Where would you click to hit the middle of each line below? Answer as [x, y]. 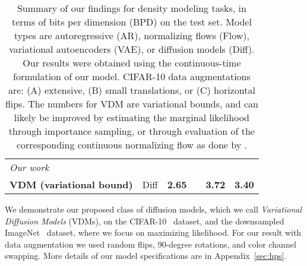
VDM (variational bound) [71, 184]
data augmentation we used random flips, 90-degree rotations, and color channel [151, 244]
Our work [29, 167]
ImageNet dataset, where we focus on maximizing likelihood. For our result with [153, 232]
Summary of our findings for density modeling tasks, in [132, 8]
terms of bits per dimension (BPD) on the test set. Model [132, 22]
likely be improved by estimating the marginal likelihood [132, 117]
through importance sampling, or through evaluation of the [132, 131]
